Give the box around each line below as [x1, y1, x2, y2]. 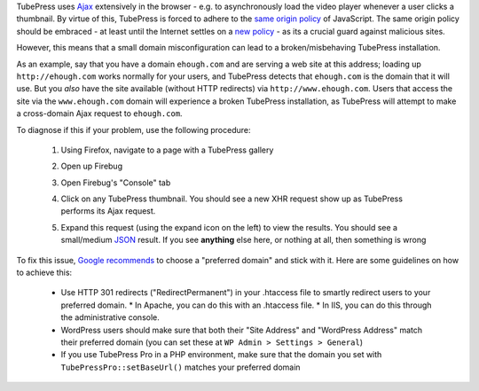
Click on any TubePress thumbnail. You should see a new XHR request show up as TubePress [60, 193, 404, 204]
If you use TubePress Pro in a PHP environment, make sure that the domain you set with [60, 349, 382, 360]
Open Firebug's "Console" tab [60, 177, 171, 188]
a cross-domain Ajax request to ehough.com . [16, 108, 183, 119]
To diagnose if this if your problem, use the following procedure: [16, 124, 251, 135]
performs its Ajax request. [60, 206, 156, 216]
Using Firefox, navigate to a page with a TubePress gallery [60, 145, 274, 155]
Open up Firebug [60, 160, 123, 172]
